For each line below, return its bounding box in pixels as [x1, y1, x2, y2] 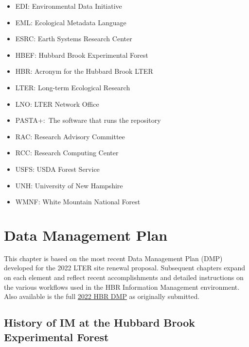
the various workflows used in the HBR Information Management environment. [4, 281, 240, 292]
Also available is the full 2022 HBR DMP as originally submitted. [4, 291, 200, 301]
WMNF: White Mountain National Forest [15, 197, 141, 207]
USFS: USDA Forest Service [15, 164, 100, 174]
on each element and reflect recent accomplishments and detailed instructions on [4, 272, 244, 282]
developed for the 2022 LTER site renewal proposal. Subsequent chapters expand [4, 263, 246, 273]
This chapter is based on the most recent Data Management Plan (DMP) [4, 253, 223, 263]
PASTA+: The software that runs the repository [15, 115, 161, 125]
